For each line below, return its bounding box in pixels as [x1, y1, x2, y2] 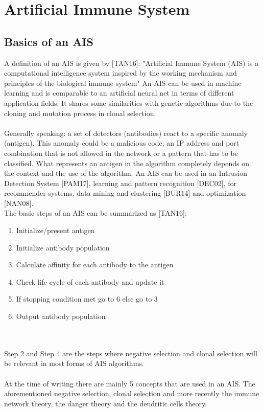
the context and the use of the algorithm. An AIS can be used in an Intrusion [4, 168, 247, 178]
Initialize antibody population [16, 242, 110, 253]
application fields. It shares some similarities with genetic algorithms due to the [4, 97, 253, 108]
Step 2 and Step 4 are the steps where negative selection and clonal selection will [4, 348, 257, 358]
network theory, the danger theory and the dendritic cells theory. [4, 398, 207, 408]
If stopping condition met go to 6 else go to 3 [16, 293, 158, 304]
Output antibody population [16, 311, 106, 322]
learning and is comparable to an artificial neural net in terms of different [4, 87, 234, 98]
